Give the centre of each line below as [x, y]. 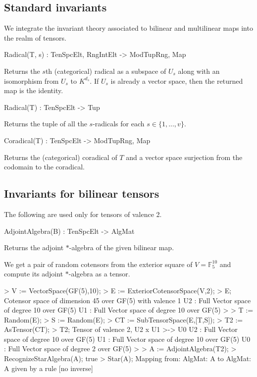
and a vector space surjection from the [184, 157]
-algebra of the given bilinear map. [122, 247]
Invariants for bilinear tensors [82, 193]
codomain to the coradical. [44, 167]
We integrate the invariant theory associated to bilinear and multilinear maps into [128, 28]
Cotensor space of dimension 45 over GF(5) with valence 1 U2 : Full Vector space [128, 300]
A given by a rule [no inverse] [49, 368]
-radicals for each [119, 124]
